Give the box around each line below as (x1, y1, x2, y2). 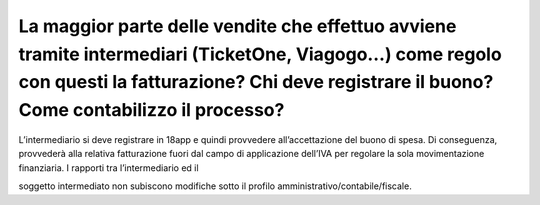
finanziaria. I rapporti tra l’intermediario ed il (18, 161, 199, 174)
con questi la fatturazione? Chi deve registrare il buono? (18, 71, 494, 94)
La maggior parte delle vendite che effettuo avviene (18, 15, 457, 37)
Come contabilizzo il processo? (18, 99, 285, 122)
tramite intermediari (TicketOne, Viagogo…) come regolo (18, 43, 502, 65)
